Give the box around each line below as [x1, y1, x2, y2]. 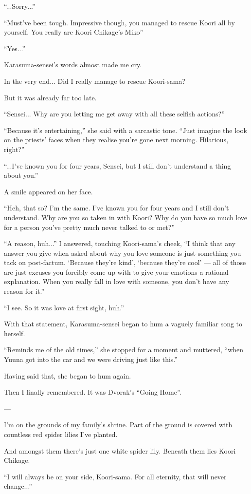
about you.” [4, 170, 38, 180]
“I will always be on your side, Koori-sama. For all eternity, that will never [4, 471, 227, 481]
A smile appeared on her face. [4, 186, 93, 196]
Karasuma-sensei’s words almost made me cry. [4, 59, 142, 70]
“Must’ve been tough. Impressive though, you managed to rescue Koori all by [4, 17, 235, 27]
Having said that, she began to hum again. [4, 370, 131, 380]
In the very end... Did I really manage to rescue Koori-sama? [4, 76, 186, 86]
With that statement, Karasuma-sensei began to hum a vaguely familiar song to [4, 319, 243, 329]
